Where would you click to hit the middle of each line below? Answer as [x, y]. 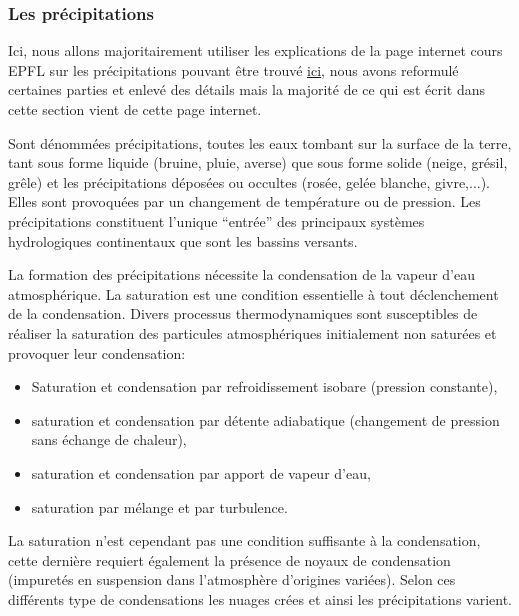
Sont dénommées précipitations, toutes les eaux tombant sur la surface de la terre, [260, 142]
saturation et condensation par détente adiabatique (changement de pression [265, 419]
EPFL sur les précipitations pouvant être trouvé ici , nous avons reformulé [233, 69]
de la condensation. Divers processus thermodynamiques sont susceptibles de [243, 313]
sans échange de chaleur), [109, 439]
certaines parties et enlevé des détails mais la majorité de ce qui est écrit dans [246, 89]
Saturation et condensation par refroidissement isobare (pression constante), [264, 386]
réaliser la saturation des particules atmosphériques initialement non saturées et [252, 332]
